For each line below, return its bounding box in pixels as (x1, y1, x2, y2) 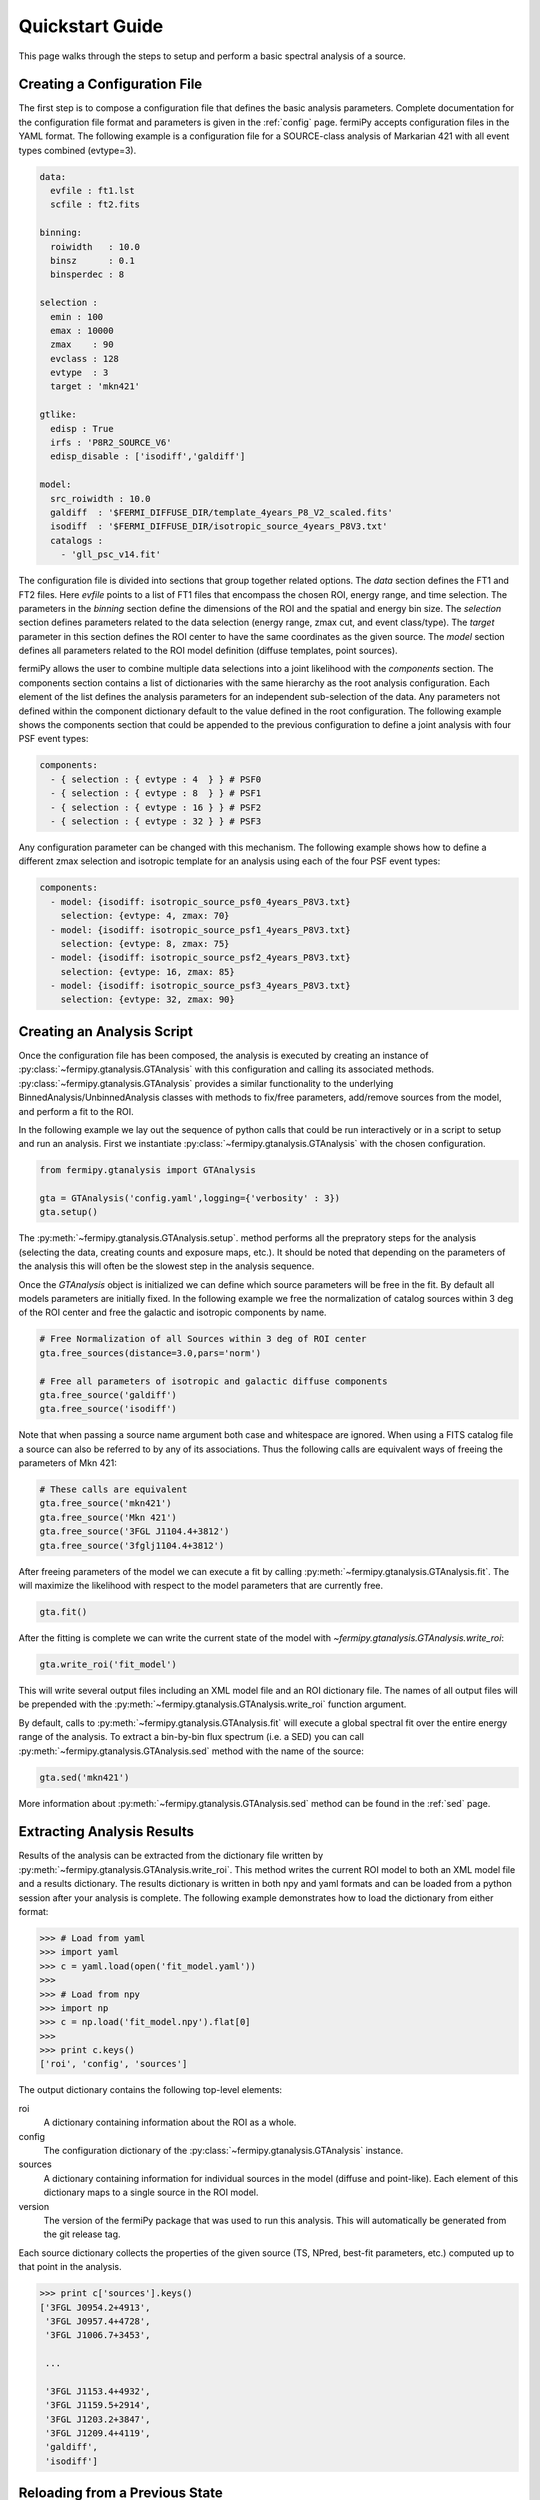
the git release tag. (43, 2228, 121, 2240)
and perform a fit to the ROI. (18, 1105, 134, 1117)
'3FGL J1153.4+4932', (45, 2385, 151, 2397)
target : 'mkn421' (50, 381, 140, 392)
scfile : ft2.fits (50, 199, 140, 210)
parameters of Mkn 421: (18, 1457, 117, 1469)
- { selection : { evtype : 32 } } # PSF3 (50, 815, 262, 827)
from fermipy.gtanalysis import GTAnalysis (39, 1165, 257, 1176)
